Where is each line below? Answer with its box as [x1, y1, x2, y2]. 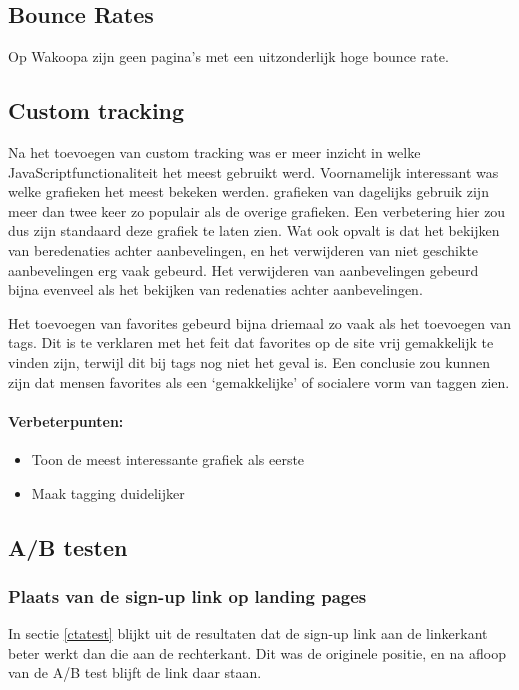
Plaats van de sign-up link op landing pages [8, 583, 367, 608]
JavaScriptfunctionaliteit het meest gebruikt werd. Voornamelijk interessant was [8, 161, 499, 182]
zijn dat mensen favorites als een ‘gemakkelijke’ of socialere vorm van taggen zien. [8, 371, 510, 392]
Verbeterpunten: [8, 410, 124, 431]
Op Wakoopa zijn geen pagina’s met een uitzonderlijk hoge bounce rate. [8, 46, 449, 67]
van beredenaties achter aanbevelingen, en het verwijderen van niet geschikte [8, 239, 479, 260]
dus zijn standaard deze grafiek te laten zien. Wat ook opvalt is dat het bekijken [8, 220, 500, 241]
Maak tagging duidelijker [31, 482, 185, 503]
